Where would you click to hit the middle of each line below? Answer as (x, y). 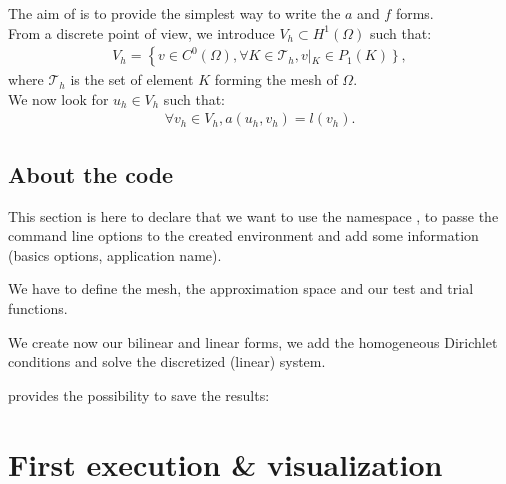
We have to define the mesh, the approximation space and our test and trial (241, 288)
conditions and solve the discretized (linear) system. (167, 361)
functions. (38, 308)
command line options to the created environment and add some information (243, 235)
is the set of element (132, 79)
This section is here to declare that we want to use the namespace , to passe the (253, 215)
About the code (91, 173)
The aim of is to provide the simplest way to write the (174, 13)
